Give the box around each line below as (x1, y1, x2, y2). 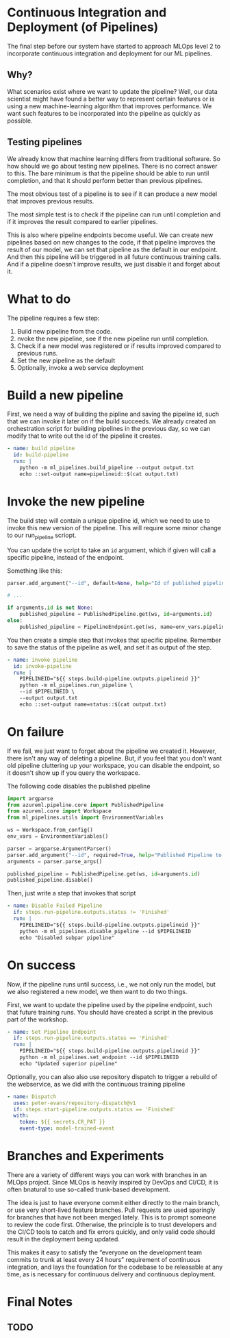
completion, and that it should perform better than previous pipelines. (7, 176, 203, 184)
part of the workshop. (7, 1015, 68, 1024)
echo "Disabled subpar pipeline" (19, 934, 115, 941)
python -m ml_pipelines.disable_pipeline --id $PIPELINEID (19, 928, 192, 934)
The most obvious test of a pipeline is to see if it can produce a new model (7, 190, 218, 198)
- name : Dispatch (7, 1093, 57, 1100)
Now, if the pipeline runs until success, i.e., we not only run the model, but (7, 980, 216, 988)
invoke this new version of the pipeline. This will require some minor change (7, 523, 221, 532)
